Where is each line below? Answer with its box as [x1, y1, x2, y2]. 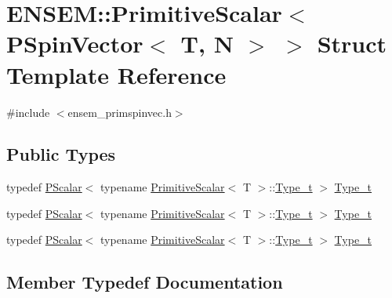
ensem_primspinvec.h [67, 104, 172, 120]
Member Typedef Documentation [6, 270, 283, 294]
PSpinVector [6, 27, 143, 60]
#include [6, 104, 50, 120]
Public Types [6, 142, 116, 166]
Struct [317, 27, 387, 60]
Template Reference [6, 58, 227, 90]
